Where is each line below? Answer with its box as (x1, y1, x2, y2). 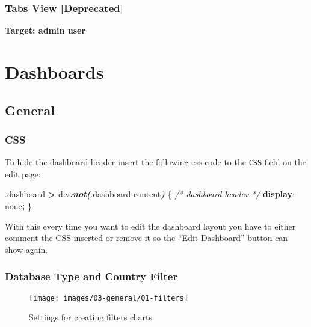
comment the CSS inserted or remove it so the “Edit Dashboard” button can (5, 231, 288, 244)
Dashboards (5, 60, 104, 84)
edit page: (5, 167, 41, 180)
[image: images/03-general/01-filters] (29, 293, 188, 302)
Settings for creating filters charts (29, 311, 152, 323)
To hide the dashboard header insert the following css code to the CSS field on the (5, 156, 307, 168)
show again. (5, 243, 48, 255)
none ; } (5, 200, 32, 212)
